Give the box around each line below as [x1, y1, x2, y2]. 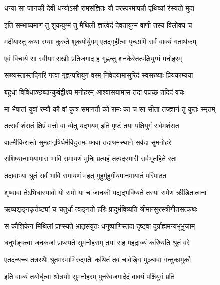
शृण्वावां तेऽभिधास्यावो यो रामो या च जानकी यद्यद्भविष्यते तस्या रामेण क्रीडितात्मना [4, 187, 207, 197]
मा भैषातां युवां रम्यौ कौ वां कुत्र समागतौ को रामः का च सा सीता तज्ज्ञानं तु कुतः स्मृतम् [4, 103, 215, 114]
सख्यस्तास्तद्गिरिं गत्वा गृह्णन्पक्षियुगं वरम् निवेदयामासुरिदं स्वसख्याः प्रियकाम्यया [4, 70, 193, 80]
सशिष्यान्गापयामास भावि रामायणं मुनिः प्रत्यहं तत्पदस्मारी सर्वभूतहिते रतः [4, 153, 176, 164]
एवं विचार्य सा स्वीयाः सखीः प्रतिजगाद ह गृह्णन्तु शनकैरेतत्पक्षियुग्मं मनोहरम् [4, 53, 182, 63]
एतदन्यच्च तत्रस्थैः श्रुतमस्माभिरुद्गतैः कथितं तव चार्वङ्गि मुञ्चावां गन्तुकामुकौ [4, 254, 191, 264]
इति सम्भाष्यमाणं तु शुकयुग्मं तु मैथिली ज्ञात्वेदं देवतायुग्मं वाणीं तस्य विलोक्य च [4, 19, 192, 30]
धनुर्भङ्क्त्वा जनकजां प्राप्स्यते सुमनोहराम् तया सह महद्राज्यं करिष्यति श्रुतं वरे [4, 237, 190, 248]
